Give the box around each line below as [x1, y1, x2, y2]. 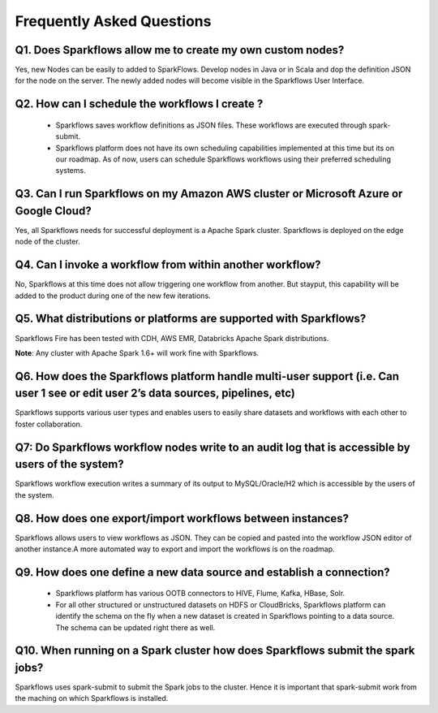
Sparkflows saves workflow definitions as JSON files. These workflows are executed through [55, 120, 367, 130]
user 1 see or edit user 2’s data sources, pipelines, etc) [15, 387, 295, 400]
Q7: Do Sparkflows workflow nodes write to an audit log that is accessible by [15, 440, 410, 454]
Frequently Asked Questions [15, 12, 212, 30]
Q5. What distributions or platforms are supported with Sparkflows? [15, 312, 367, 326]
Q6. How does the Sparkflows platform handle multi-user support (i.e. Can [15, 369, 400, 383]
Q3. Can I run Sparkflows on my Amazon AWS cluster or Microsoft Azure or [15, 187, 403, 201]
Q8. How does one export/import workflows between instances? [15, 512, 349, 525]
